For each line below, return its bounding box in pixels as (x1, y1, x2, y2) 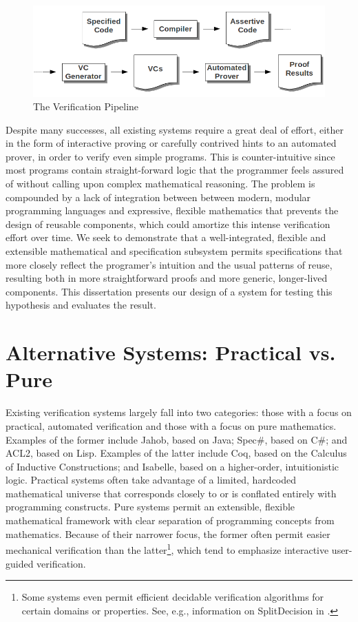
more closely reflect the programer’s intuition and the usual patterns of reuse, (6, 257, 333, 271)
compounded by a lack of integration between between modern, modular (6, 189, 311, 204)
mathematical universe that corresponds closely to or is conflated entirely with (6, 486, 337, 500)
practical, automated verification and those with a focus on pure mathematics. (6, 418, 337, 433)
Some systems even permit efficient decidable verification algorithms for (21, 590, 324, 604)
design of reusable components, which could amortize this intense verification (6, 216, 330, 231)
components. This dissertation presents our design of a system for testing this (6, 284, 333, 298)
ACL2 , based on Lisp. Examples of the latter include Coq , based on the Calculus (6, 446, 347, 460)
